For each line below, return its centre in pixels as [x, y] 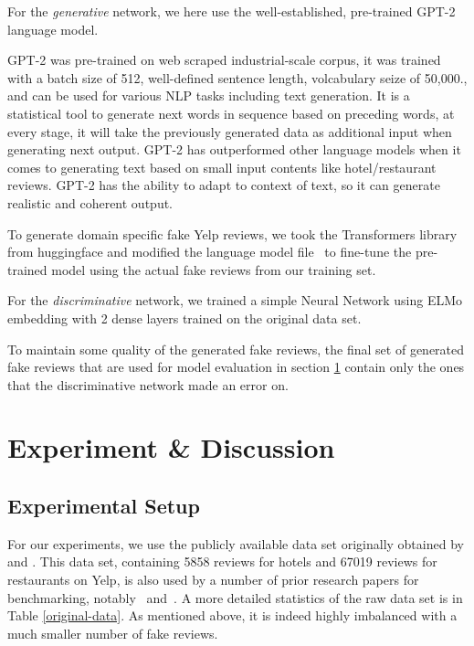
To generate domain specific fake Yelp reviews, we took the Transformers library [232, 233]
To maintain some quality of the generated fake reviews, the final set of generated [236, 349]
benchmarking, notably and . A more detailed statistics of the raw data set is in [235, 597]
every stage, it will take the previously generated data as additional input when [230, 131]
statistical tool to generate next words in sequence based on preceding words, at [231, 113]
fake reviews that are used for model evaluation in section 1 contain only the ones [236, 367]
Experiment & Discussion [171, 447]
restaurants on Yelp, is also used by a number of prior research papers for [213, 580]
